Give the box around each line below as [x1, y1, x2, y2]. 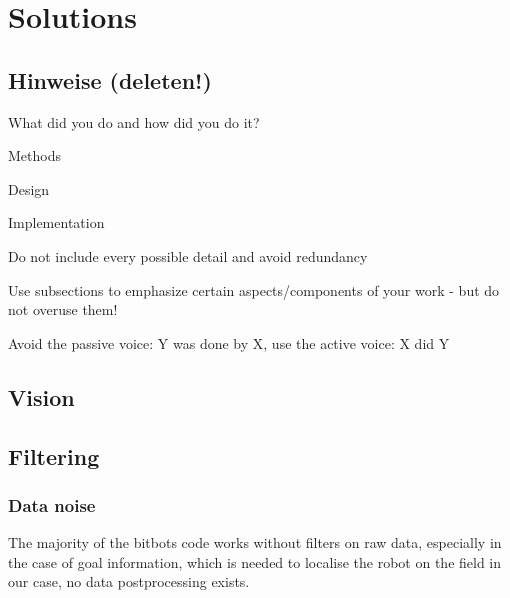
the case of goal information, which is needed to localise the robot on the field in [8, 551, 502, 572]
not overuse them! [8, 299, 118, 320]
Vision [8, 381, 75, 412]
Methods [8, 145, 61, 166]
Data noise [8, 492, 96, 517]
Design [8, 178, 50, 199]
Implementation [8, 212, 105, 233]
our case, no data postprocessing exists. [8, 571, 250, 592]
